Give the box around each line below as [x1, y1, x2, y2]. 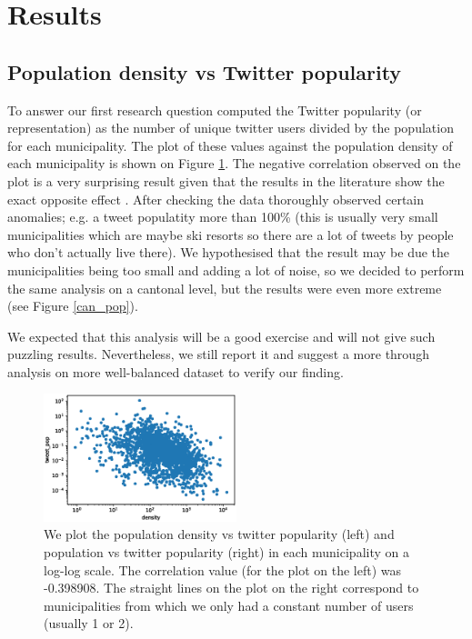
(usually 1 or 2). [44, 614, 134, 633]
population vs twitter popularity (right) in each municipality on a [44, 543, 409, 562]
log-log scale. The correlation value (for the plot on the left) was [44, 560, 402, 579]
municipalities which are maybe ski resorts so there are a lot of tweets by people [7, 225, 454, 244]
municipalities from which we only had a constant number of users [44, 595, 414, 614]
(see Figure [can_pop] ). [7, 296, 138, 315]
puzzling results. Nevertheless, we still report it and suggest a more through [7, 344, 429, 364]
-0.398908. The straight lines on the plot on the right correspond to [44, 578, 419, 597]
